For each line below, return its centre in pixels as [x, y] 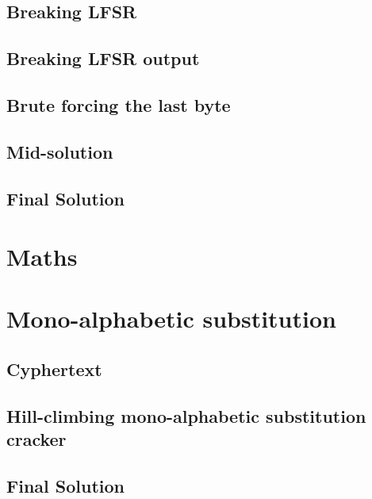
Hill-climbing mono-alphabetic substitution [186, 415]
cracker [36, 439]
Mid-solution [60, 151]
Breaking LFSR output [103, 58]
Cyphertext [54, 369]
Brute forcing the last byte [119, 104]
